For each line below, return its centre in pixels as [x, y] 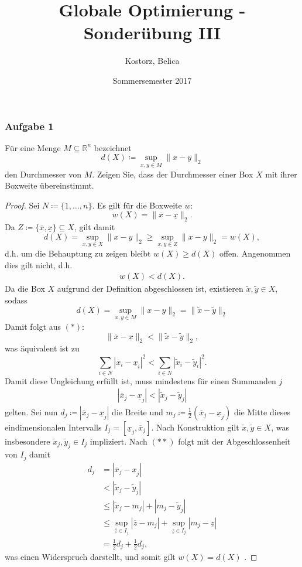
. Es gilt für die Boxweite [137, 205]
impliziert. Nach [119, 441]
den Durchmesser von [43, 174]
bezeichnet [113, 147]
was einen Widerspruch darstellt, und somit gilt [90, 557]
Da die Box [25, 288]
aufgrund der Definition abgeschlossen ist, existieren [150, 288]
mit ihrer [281, 174]
